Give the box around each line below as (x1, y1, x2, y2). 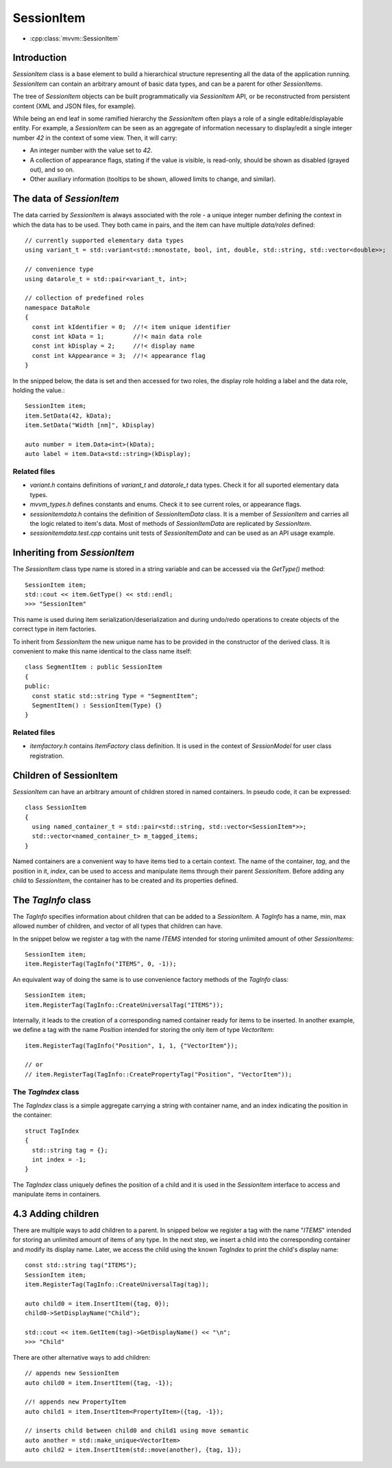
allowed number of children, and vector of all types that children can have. (12, 922, 223, 930)
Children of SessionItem (12, 769, 118, 781)
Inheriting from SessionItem (12, 547, 135, 559)
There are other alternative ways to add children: (12, 1353, 151, 1361)
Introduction (12, 52, 67, 64)
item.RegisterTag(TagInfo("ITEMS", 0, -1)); (25, 960, 177, 968)
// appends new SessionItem (25, 1369, 119, 1377)
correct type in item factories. (12, 625, 97, 634)
